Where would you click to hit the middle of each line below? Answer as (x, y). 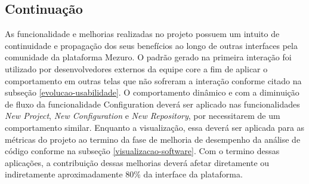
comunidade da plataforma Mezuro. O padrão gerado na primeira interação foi (148, 57)
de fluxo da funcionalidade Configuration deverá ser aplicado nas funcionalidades (152, 104)
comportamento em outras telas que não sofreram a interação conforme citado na (153, 80)
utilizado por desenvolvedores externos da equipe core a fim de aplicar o (136, 68)
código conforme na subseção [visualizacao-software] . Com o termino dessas (142, 151)
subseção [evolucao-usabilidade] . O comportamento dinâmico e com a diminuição (152, 92)
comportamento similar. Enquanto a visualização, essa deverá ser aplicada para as (155, 127)
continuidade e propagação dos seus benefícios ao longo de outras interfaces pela (151, 45)
